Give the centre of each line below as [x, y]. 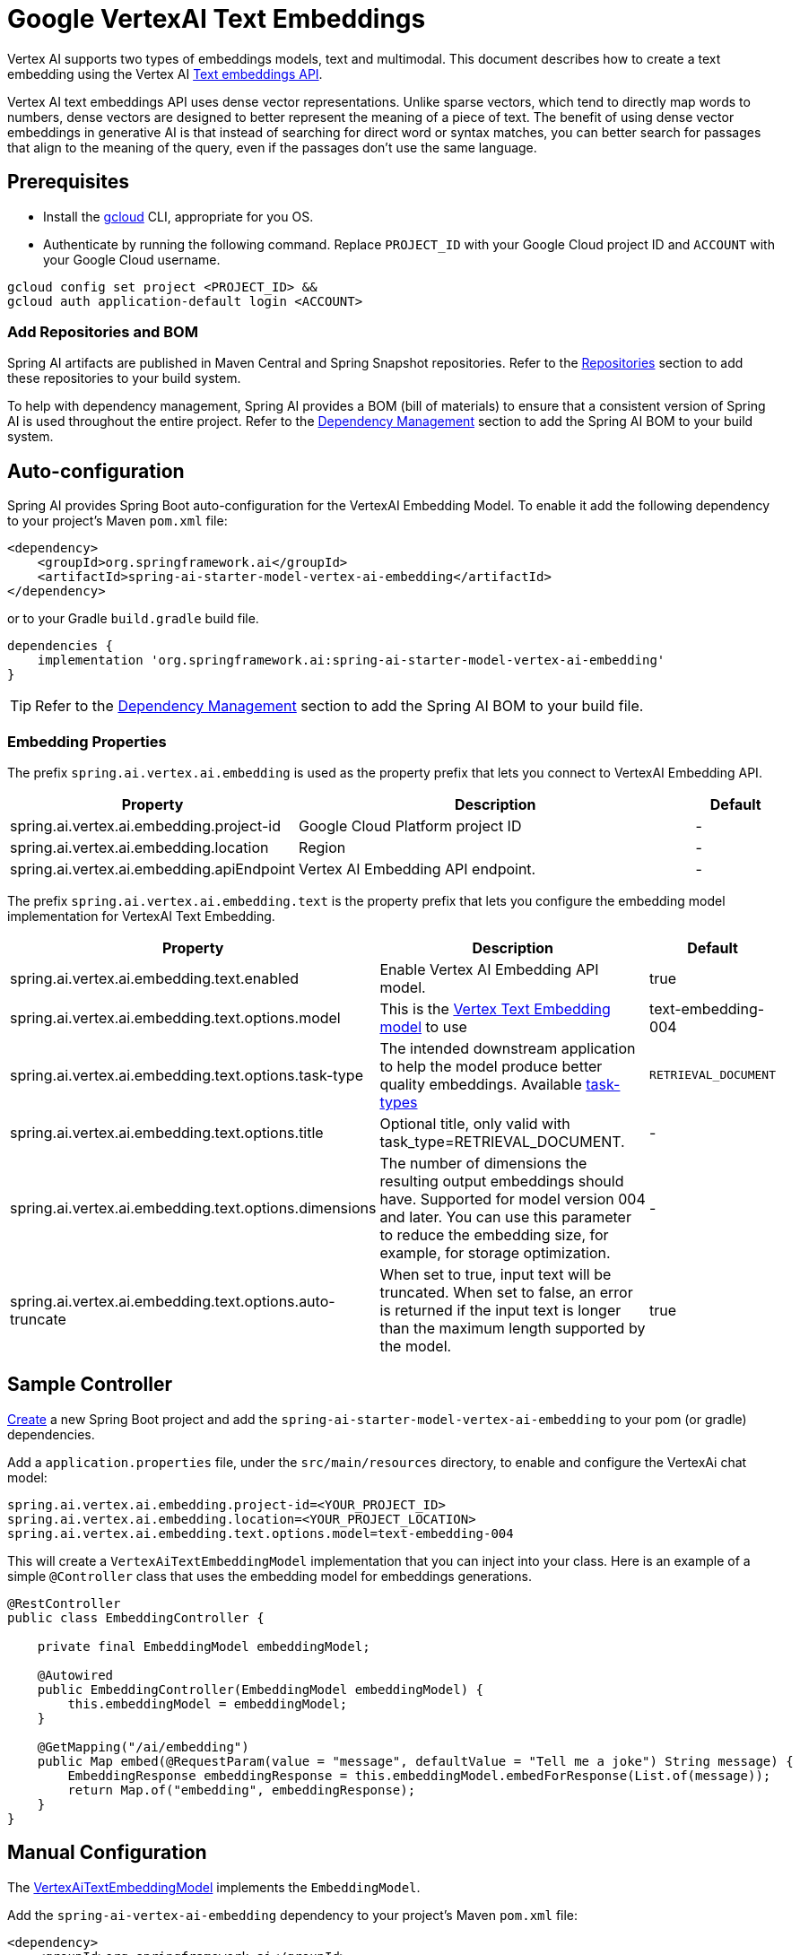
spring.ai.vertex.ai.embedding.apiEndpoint [153, 869]
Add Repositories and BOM [103, 331]
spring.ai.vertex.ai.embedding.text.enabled [155, 978]
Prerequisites [68, 182]
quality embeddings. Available [481, 1084]
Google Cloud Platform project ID [410, 825]
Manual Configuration [107, 1853]
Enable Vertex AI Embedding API [489, 969]
